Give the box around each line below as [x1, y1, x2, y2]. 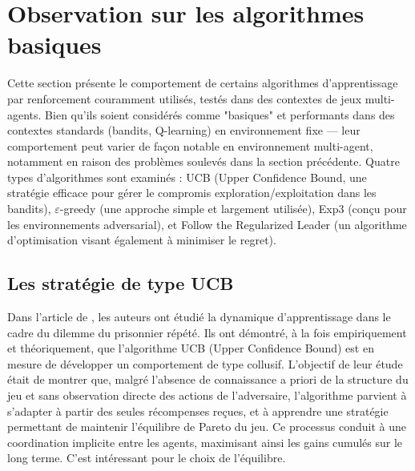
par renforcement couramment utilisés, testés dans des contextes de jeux [7, 90, 362, 107]
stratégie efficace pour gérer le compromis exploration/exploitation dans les [7, 184, 377, 201]
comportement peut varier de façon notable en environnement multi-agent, [7, 137, 373, 154]
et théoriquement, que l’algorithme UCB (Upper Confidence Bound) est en [7, 340, 374, 356]
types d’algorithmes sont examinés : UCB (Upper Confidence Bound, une [7, 168, 367, 185]
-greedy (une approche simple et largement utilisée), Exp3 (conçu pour [59, 200, 407, 217]
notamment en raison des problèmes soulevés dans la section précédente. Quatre [7, 153, 400, 170]
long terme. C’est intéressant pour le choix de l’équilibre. [7, 449, 286, 466]
